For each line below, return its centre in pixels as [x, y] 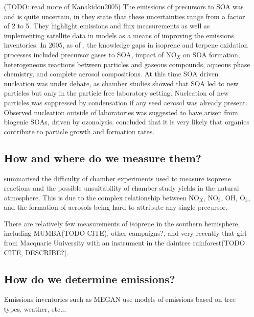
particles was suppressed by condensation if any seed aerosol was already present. [126, 102]
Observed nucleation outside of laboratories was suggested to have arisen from [121, 112]
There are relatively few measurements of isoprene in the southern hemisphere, [122, 223]
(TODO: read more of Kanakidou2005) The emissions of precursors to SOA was [124, 6]
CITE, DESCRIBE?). [36, 252]
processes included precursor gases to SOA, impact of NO [90, 54]
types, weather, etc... [35, 309]
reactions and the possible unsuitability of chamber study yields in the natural [122, 188]
